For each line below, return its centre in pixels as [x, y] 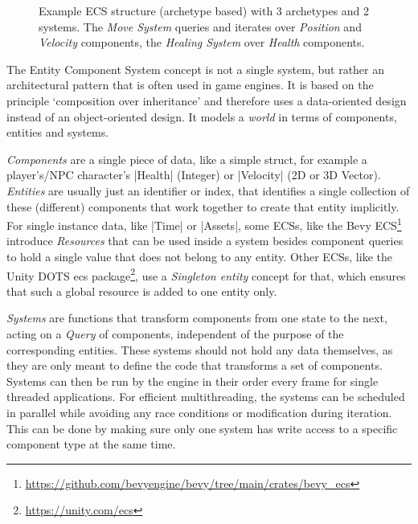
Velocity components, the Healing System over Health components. [202, 42]
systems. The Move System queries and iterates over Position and [200, 26]
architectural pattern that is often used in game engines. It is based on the [190, 85]
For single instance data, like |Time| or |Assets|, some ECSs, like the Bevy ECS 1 [204, 224]
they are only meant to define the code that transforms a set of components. [195, 365]
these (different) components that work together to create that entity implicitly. [203, 206]
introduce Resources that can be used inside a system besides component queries [205, 241]
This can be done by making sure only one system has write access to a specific [202, 428]
